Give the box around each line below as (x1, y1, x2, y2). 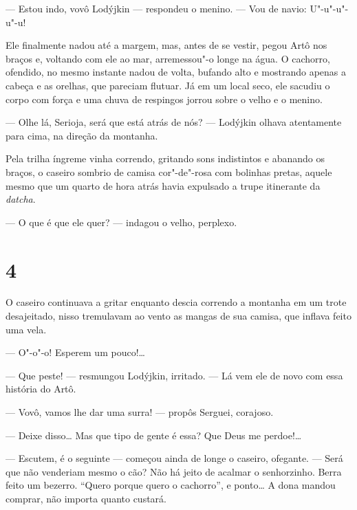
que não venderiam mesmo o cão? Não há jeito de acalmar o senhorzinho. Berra (6, 464, 342, 478)
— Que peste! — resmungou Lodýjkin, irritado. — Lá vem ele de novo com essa (6, 368, 343, 382)
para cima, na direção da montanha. (6, 128, 158, 142)
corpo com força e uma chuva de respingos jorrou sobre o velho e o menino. (6, 91, 323, 106)
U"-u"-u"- (310, 1, 349, 15)
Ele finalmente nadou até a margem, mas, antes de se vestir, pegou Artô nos (6, 38, 327, 52)
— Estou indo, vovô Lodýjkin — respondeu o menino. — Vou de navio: (6, 1, 307, 15)
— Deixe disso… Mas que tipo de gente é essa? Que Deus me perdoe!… (6, 428, 302, 442)
